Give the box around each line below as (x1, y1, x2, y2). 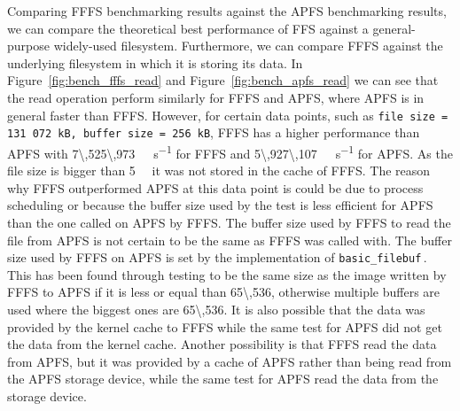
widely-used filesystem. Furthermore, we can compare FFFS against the (53, 36, 443, 55)
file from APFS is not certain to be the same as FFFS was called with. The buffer (7, 230, 452, 249)
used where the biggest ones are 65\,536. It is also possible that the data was (7, 299, 425, 318)
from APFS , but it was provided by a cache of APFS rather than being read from (7, 352, 452, 370)
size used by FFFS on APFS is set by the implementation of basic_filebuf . (7, 248, 427, 267)
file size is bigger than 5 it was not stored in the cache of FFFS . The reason (7, 161, 431, 180)
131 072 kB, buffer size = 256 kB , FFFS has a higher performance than (7, 123, 420, 142)
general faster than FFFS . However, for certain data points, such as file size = (7, 105, 448, 124)
